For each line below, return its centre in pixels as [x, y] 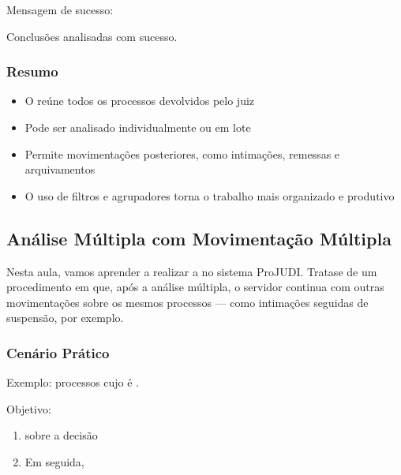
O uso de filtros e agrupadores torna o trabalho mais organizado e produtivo [210, 195]
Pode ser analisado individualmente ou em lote [138, 127]
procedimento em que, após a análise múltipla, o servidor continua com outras [195, 287]
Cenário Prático [58, 352]
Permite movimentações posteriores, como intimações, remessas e [182, 153]
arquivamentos [60, 169]
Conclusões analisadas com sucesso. [92, 36]
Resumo [32, 71]
